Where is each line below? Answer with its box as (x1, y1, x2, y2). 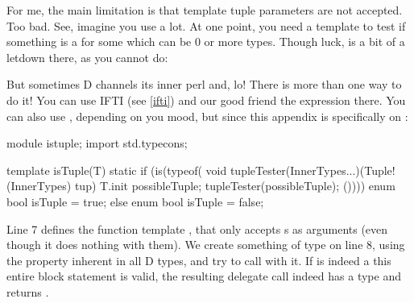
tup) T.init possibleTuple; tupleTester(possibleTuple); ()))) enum (74, 177, 395, 194)
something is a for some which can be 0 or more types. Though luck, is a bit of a (6, 33, 405, 50)
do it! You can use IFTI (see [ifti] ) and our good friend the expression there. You (6, 91, 406, 108)
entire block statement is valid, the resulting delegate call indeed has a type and (6, 268, 401, 284)
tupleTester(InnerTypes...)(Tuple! (230, 161, 395, 178)
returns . (6, 283, 49, 300)
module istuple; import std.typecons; (6, 135, 188, 151)
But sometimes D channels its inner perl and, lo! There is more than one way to (6, 76, 402, 93)
